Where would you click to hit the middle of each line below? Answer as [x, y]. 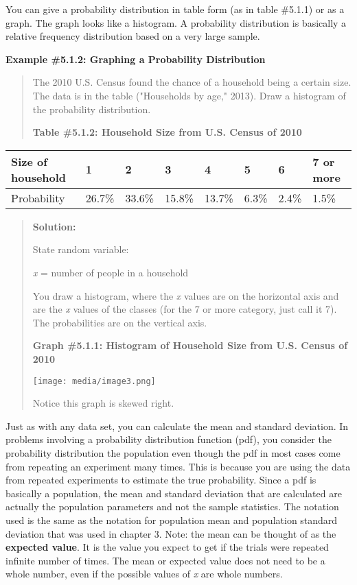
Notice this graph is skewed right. [103, 403]
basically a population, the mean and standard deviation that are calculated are [174, 493]
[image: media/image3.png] [94, 381]
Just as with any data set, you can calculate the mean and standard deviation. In [177, 426]
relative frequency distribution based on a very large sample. [133, 36]
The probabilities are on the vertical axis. [120, 322]
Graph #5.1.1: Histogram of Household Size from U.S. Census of [190, 345]
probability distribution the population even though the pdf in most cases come [173, 452]
